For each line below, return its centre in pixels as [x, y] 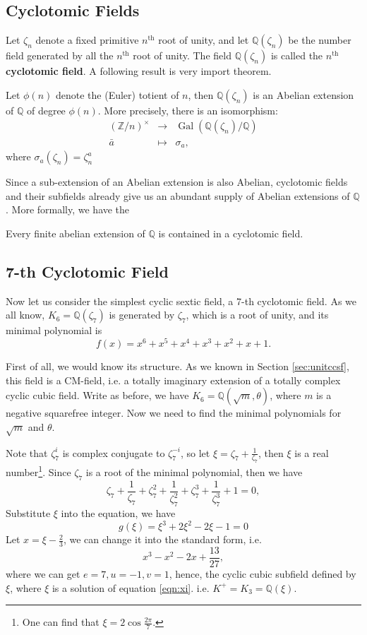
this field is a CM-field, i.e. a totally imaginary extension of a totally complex [173, 380]
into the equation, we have [118, 512]
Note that [27, 452]
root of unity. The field [182, 55]
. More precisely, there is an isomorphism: [188, 110]
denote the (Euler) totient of [117, 94]
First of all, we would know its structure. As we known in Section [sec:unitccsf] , [178, 366]
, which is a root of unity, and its [257, 315]
